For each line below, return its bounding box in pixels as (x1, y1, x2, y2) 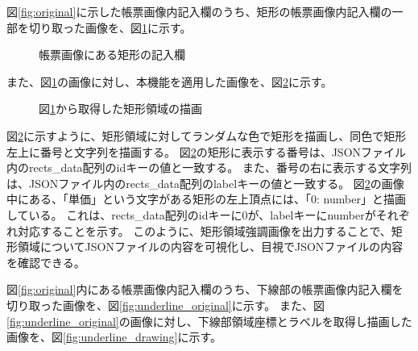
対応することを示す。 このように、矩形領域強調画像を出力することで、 (17, 222, 391, 239)
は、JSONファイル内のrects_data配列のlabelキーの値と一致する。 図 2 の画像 (6, 174, 404, 191)
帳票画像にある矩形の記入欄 (39, 46, 185, 63)
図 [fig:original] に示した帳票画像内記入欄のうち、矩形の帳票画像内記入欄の (6, 3, 392, 19)
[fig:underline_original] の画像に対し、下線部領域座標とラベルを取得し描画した (6, 312, 412, 329)
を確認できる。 (6, 253, 85, 270)
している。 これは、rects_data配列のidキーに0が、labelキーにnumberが (6, 206, 376, 223)
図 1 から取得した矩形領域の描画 (39, 100, 202, 117)
